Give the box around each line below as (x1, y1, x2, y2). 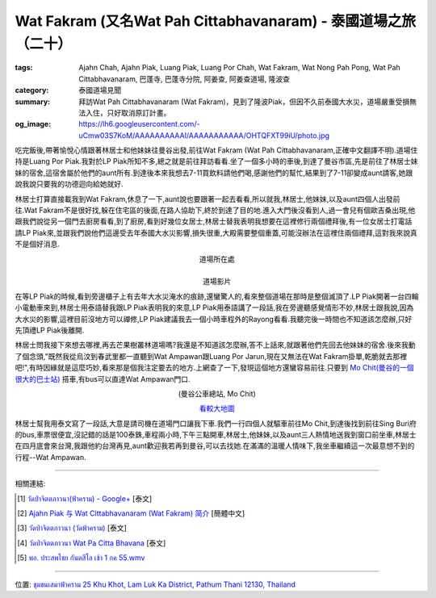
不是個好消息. (15, 239, 61, 249)
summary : (15, 97, 51, 107)
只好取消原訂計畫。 (106, 107, 171, 117)
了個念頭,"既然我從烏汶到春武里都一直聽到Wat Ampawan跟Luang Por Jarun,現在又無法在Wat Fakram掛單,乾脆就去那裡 (15, 351, 408, 361)
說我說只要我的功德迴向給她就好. (15, 179, 124, 189)
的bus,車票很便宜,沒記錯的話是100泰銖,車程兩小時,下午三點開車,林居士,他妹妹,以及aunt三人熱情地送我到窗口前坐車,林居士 (15, 430, 417, 440)
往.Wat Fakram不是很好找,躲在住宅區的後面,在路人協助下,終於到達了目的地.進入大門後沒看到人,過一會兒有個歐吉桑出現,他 (15, 206, 416, 215)
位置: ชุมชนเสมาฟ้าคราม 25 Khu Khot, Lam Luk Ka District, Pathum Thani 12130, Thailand (15, 579, 296, 589)
